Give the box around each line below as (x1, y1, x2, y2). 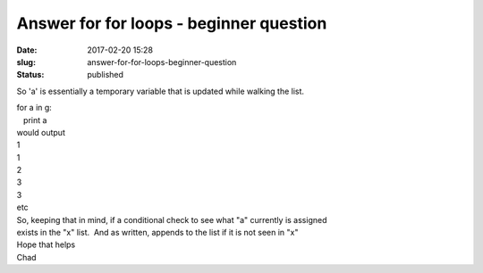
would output (16, 127, 66, 137)
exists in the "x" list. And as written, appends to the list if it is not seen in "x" (16, 227, 299, 238)
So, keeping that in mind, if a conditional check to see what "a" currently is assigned (16, 214, 327, 225)
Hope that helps (16, 239, 76, 250)
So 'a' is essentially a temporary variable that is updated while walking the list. (16, 86, 304, 96)
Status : (16, 70, 45, 80)
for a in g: (16, 103, 53, 113)
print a (22, 114, 47, 125)
